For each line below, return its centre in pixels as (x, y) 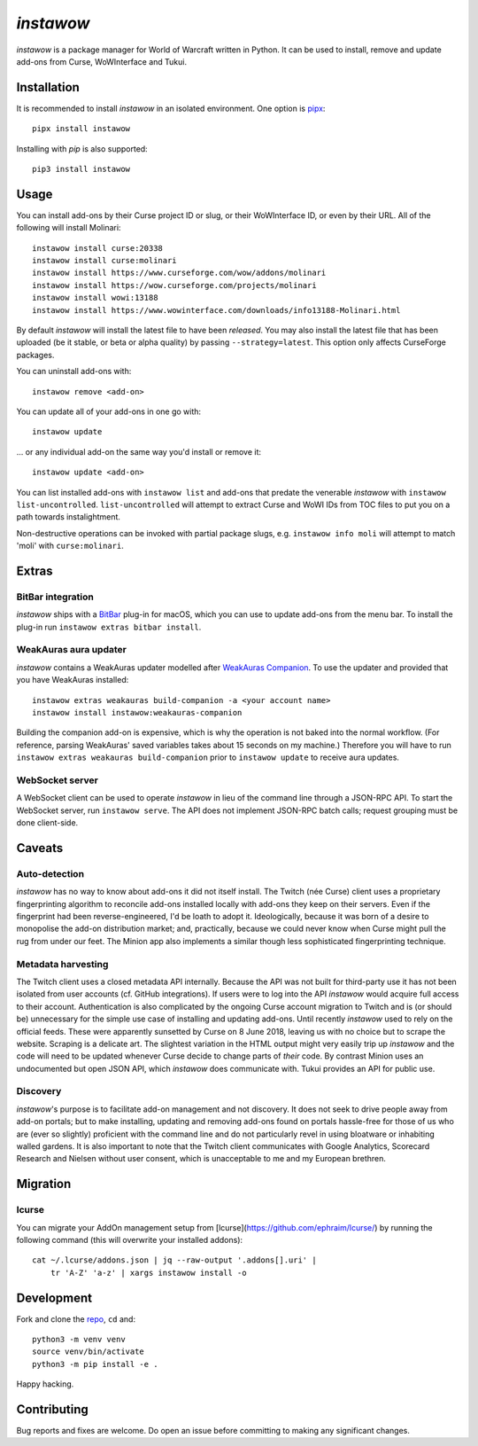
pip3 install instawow (81, 169)
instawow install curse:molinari (104, 261)
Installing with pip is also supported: (82, 149)
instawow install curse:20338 (98, 248)
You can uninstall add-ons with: (74, 371)
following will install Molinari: (69, 228)
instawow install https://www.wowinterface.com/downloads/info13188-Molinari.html (216, 310)
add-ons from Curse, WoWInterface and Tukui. (102, 61)
